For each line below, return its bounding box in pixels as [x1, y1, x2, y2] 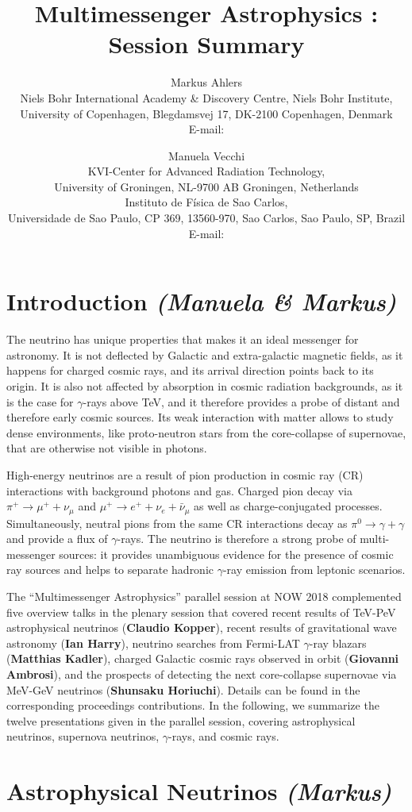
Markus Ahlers [170, 74, 243, 90]
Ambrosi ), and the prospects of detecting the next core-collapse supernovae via [6, 665, 397, 682]
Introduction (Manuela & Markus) [6, 285, 397, 318]
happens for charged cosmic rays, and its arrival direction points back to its [6, 362, 374, 379]
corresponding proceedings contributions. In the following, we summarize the [6, 697, 379, 714]
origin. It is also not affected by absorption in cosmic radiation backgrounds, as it [6, 377, 403, 394]
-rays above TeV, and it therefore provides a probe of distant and [83, 393, 400, 410]
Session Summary [108, 28, 305, 60]
